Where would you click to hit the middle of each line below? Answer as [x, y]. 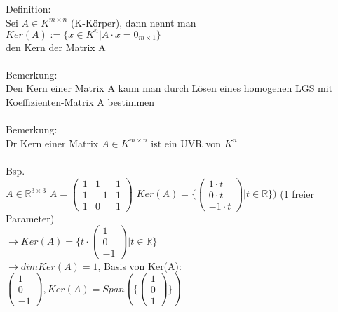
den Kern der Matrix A [56, 47]
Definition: [28, 8]
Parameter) [30, 218]
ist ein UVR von [186, 143]
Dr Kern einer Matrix [52, 143]
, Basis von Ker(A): [140, 265]
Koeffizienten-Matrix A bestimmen [80, 102]
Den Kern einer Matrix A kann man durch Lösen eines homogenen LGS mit [169, 88]
